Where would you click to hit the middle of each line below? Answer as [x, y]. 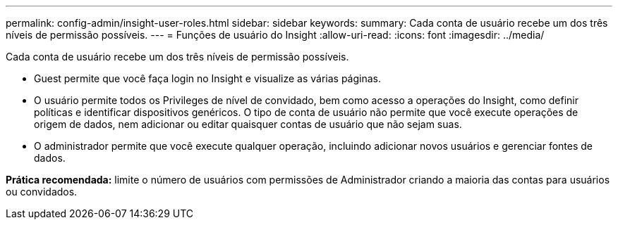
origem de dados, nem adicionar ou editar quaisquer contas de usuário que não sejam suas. [248, 124]
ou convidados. [42, 192]
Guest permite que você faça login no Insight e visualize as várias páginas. [208, 78]
